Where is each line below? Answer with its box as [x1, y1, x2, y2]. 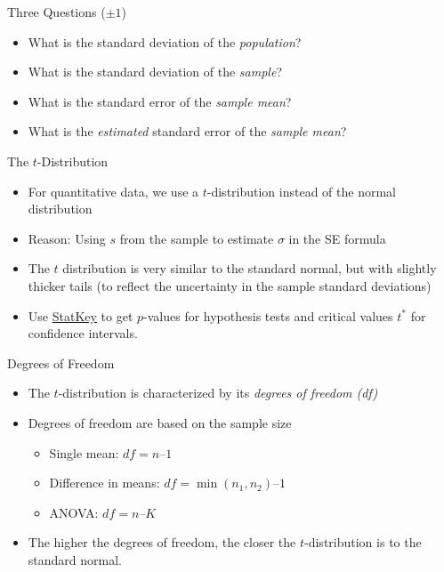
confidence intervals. [28, 324, 138, 342]
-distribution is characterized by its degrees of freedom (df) [58, 383, 378, 402]
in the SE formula [288, 229, 386, 247]
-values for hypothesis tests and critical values [143, 306, 393, 325]
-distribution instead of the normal [206, 181, 396, 200]
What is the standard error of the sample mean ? [28, 92, 292, 110]
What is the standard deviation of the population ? [28, 32, 302, 51]
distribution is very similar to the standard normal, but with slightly [62, 259, 437, 278]
